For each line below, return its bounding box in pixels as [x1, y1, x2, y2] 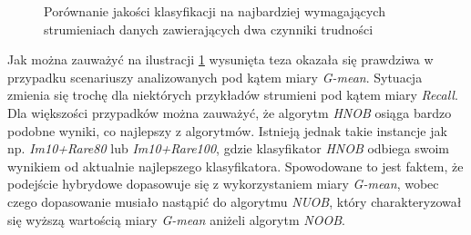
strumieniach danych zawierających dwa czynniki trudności [44, 19, 374, 38]
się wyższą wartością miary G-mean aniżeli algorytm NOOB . [7, 210, 345, 229]
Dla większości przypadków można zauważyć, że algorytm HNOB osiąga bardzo [7, 103, 452, 122]
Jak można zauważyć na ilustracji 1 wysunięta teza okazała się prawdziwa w [7, 50, 434, 69]
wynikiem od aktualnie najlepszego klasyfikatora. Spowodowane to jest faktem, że [7, 156, 464, 175]
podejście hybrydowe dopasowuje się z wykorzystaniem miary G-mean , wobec [7, 174, 439, 193]
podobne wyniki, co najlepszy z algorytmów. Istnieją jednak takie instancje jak [7, 121, 447, 140]
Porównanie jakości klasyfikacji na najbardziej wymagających [44, 2, 385, 20]
